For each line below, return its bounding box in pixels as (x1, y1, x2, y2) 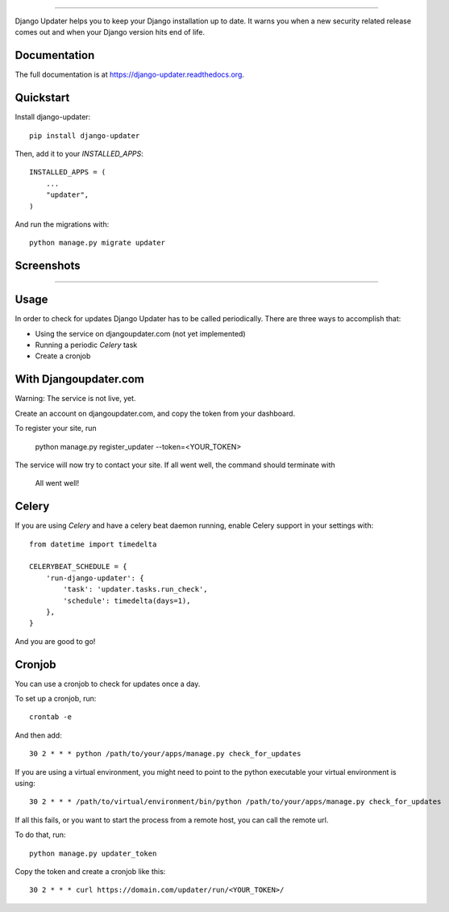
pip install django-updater (29, 131, 140, 140)
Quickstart (15, 91, 70, 105)
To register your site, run (15, 424, 97, 433)
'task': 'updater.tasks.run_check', (63, 585, 209, 594)
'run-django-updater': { (45, 573, 144, 583)
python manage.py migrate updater (29, 238, 165, 248)
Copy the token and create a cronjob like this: (15, 866, 166, 876)
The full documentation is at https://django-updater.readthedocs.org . (15, 69, 245, 80)
